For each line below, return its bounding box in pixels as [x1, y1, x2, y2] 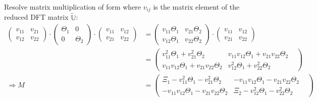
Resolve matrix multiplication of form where [4, 2, 141, 12]
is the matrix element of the [153, 2, 240, 12]
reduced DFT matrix [4, 12, 69, 22]
